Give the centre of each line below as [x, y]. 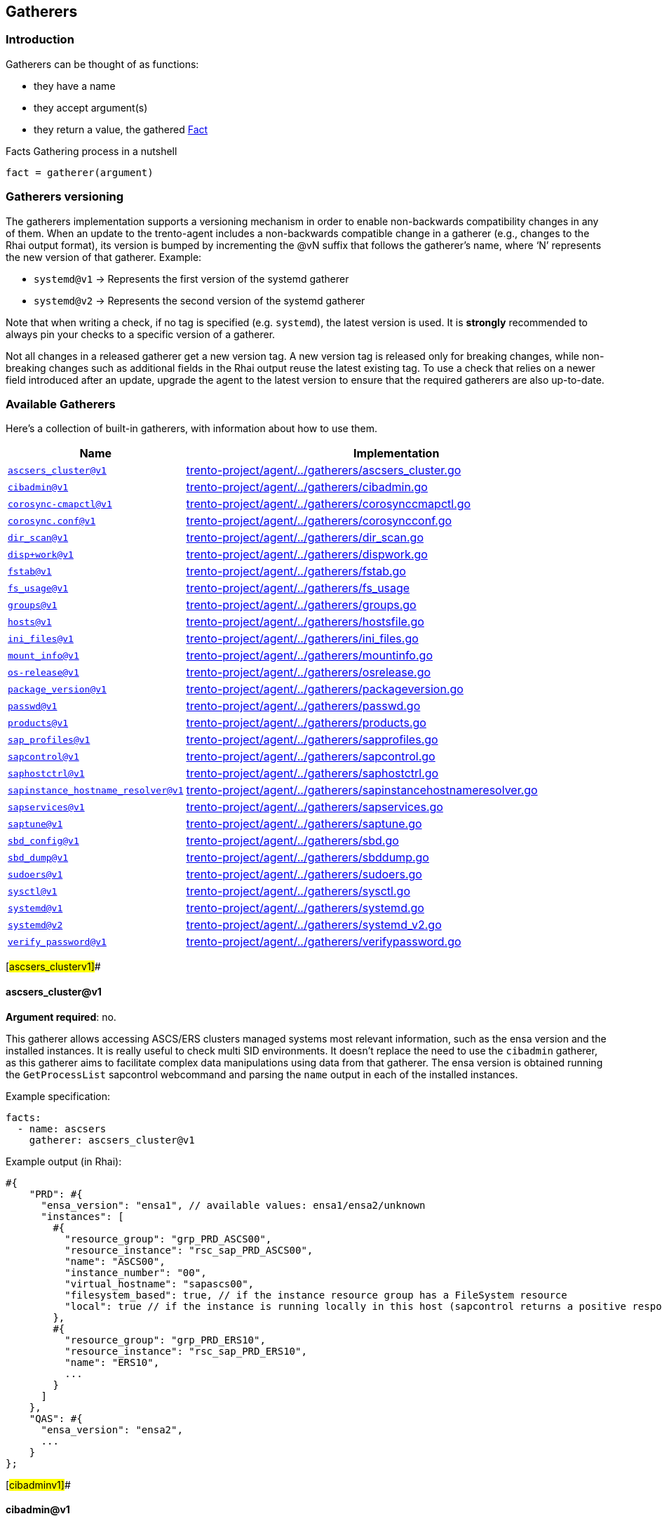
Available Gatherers [61, 404]
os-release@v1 [43, 672]
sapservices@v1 [46, 807]
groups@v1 [33, 605]
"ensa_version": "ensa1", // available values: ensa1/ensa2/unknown [233, 1205]
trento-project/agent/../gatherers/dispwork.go [307, 555]
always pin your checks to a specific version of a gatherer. [141, 334]
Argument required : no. [61, 1017]
